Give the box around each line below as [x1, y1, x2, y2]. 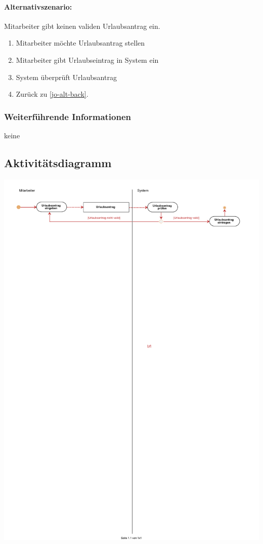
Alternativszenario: [4, 1, 72, 12]
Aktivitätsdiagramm [4, 154, 112, 170]
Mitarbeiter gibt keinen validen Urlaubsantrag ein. [4, 20, 160, 31]
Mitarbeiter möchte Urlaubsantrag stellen [16, 37, 145, 48]
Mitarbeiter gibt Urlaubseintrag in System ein [16, 54, 159, 65]
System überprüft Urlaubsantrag [16, 71, 117, 82]
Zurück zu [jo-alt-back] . [16, 89, 89, 99]
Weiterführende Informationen [4, 110, 131, 123]
